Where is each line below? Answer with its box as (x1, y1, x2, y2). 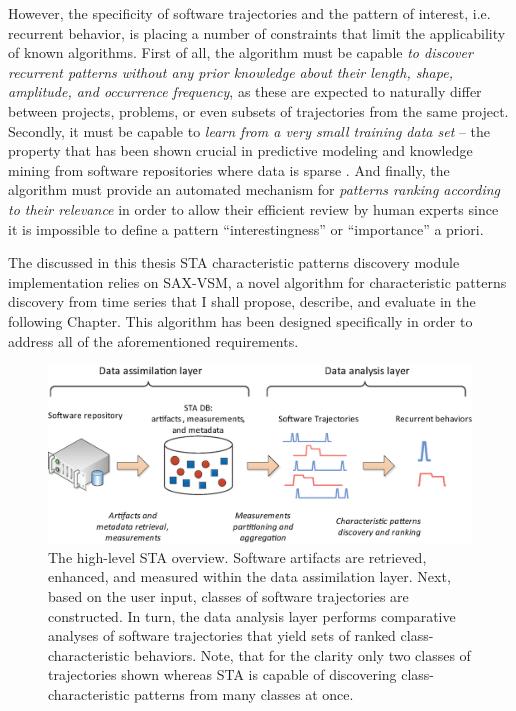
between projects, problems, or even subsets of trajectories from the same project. (8, 100, 509, 121)
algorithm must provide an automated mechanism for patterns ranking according (8, 179, 501, 200)
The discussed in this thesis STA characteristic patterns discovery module (8, 252, 460, 273)
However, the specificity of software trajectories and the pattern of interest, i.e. (8, 3, 491, 23)
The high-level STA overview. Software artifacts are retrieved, (48, 546, 427, 567)
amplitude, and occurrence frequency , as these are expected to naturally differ (8, 81, 482, 102)
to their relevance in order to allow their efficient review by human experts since (8, 198, 499, 219)
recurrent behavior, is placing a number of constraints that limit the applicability (8, 22, 506, 43)
